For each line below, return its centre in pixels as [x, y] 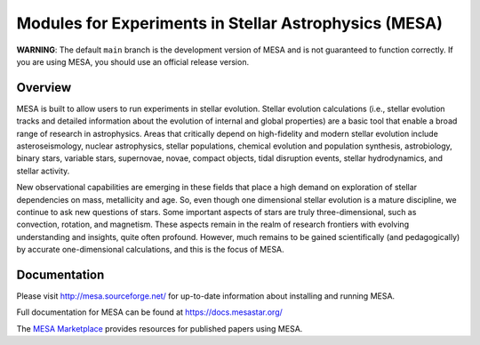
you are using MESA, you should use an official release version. [132, 61]
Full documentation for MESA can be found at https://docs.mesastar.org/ [150, 312]
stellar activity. [43, 171]
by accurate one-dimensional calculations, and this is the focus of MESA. [150, 250]
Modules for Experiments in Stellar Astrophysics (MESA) [230, 23]
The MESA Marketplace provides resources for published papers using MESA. [160, 328]
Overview [44, 88]
